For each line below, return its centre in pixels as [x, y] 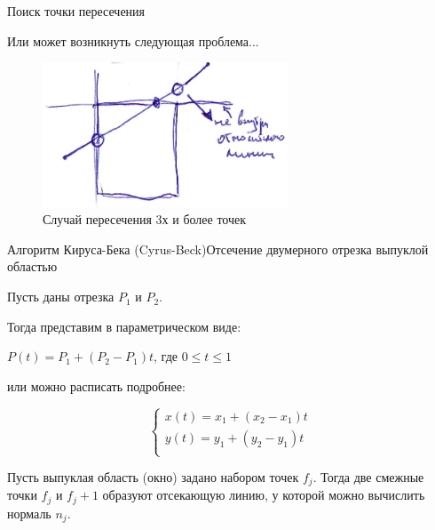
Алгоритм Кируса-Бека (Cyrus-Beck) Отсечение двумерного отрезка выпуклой [218, 249]
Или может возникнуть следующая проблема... [133, 40]
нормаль [29, 513]
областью [32, 266]
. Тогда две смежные [368, 477]
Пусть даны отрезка [61, 297]
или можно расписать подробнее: [96, 385]
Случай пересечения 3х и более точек [145, 219]
